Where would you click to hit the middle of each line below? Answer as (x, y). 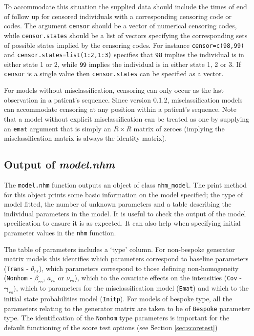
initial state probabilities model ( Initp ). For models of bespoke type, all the (118, 299)
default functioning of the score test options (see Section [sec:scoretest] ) (111, 327)
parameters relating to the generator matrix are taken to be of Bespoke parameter (127, 308)
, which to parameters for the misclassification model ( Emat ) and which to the (132, 288)
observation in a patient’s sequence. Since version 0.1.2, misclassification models (123, 99)
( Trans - (16, 268)
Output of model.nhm (59, 164)
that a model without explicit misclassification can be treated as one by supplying (127, 118)
